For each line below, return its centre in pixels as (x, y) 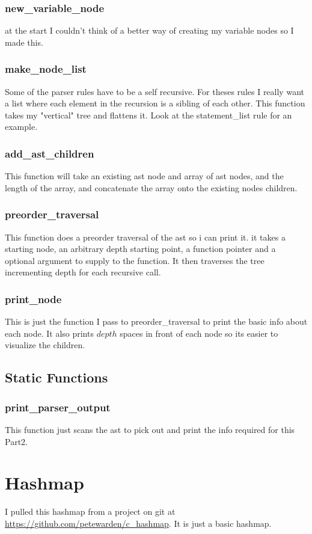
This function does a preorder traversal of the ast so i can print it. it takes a (145, 237)
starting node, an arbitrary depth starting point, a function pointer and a (140, 249)
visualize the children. (45, 345)
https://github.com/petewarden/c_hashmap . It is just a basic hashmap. (138, 523)
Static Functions (57, 377)
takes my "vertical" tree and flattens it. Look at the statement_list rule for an (148, 115)
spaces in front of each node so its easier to (199, 333)
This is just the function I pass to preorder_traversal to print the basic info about (156, 321)
